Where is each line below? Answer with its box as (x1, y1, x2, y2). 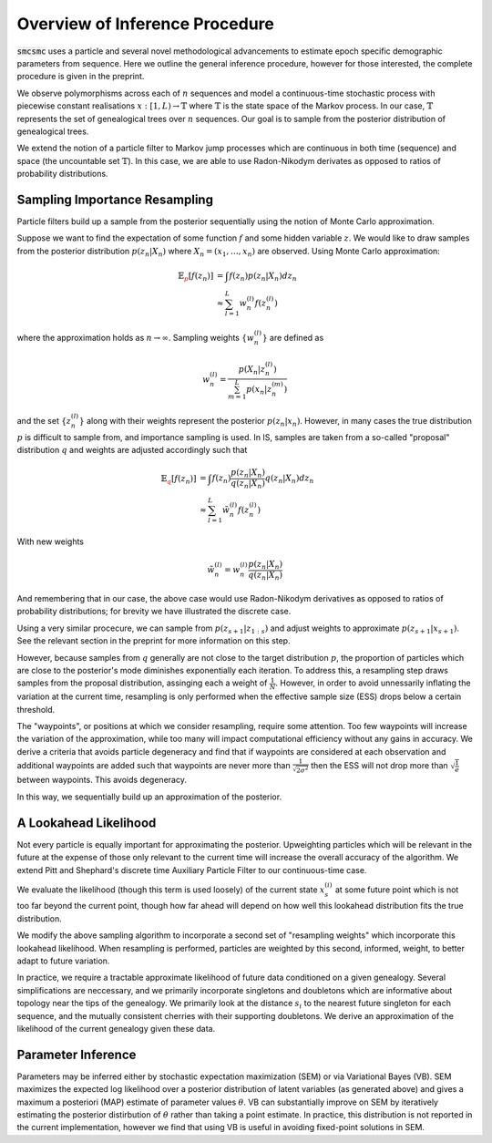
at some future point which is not (334, 884, 459, 895)
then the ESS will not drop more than (310, 759, 448, 770)
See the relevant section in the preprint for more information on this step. (16, 635, 291, 646)
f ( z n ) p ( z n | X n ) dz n (229, 270, 298, 283)
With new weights (16, 536, 85, 547)
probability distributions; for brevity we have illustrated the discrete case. (16, 606, 292, 617)
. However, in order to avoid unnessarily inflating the (274, 677, 471, 688)
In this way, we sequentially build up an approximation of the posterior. (16, 791, 282, 802)
